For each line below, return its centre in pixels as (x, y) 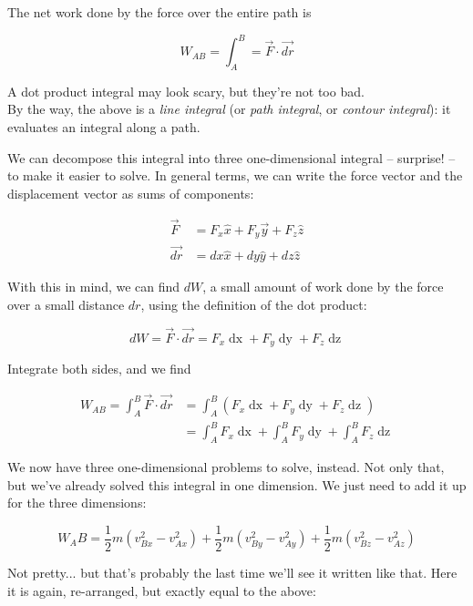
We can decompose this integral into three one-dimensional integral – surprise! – (231, 157)
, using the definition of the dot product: (254, 304)
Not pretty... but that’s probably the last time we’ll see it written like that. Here (232, 573)
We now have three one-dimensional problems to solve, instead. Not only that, (226, 467)
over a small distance (66, 304)
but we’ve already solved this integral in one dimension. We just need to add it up (237, 484)
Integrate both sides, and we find (99, 369)
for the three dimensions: (77, 503)
